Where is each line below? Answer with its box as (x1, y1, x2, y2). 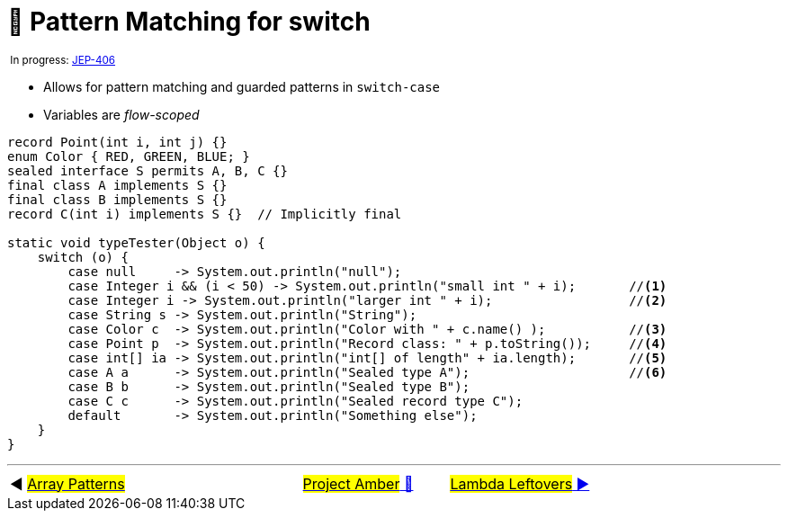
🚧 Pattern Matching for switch (7, 6, 371, 37)
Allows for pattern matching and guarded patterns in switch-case (43, 78, 441, 94)
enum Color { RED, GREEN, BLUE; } (7, 148, 250, 164)
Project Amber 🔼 (302, 474, 414, 493)
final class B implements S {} (7, 192, 228, 207)
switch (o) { (37, 249, 129, 264)
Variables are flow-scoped (43, 106, 200, 122)
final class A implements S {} (7, 177, 228, 192)
